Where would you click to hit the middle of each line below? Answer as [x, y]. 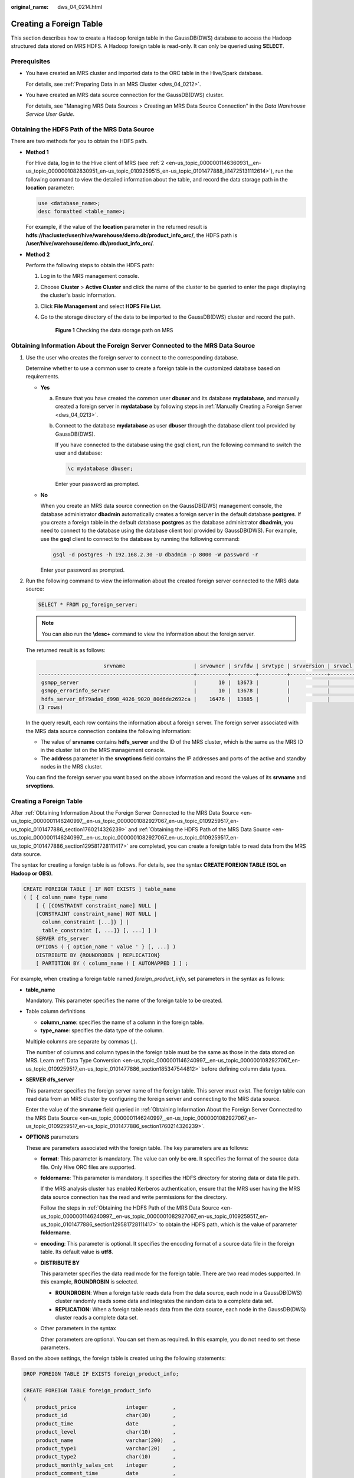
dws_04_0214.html [80, 7]
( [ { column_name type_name [65, 897]
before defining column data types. [244, 1069]
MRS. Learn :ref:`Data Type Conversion [73, 1061]
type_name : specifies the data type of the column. [102, 1030]
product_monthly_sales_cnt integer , [106, 1465]
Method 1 [37, 152]
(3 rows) [51, 707]
